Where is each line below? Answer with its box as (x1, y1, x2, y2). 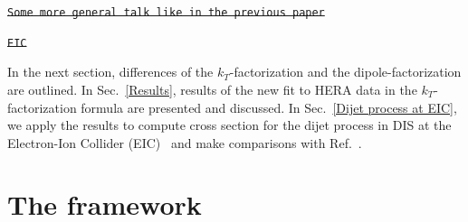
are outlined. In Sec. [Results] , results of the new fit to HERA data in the (7, 79, 417, 98)
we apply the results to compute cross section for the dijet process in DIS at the (7, 116, 452, 134)
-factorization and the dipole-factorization (229, 62, 462, 81)
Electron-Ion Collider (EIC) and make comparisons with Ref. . (7, 133, 362, 152)
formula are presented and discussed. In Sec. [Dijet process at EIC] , (81, 97, 457, 116)
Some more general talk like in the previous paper (7, 6, 325, 19)
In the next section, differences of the (7, 62, 214, 81)
